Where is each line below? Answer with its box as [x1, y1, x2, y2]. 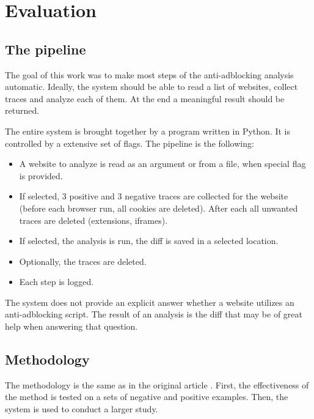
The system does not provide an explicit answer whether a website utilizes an [5, 295, 294, 308]
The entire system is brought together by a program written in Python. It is [5, 124, 291, 137]
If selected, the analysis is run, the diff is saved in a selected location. [19, 234, 279, 247]
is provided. [19, 169, 63, 182]
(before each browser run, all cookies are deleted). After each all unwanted [19, 201, 298, 214]
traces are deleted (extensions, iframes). [19, 213, 168, 226]
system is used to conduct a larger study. [5, 402, 158, 415]
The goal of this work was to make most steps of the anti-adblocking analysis [5, 68, 294, 81]
